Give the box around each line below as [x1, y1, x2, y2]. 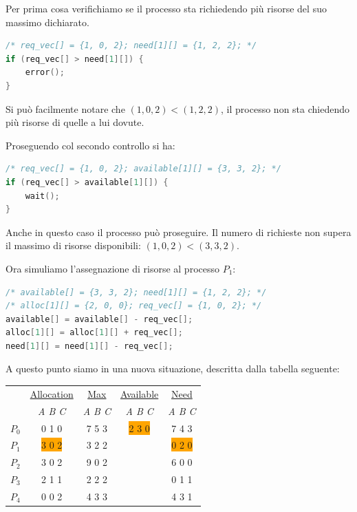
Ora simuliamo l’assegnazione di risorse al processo [6, 261, 219, 275]
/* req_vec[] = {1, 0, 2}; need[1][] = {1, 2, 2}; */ [6, 41, 257, 51]
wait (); [25, 191, 60, 201]
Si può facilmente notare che [6, 101, 125, 116]
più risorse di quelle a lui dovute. [6, 115, 144, 129]
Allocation [30, 386, 74, 401]
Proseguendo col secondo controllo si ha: [6, 138, 175, 152]
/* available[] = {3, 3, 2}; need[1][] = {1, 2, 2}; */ [6, 287, 267, 297]
